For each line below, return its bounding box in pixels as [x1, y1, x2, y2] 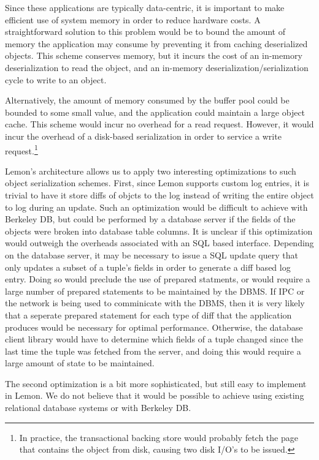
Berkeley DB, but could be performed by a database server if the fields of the [5, 213, 296, 225]
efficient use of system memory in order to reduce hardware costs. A [5, 13, 261, 26]
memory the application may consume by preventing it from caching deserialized [5, 37, 308, 50]
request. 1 [5, 142, 38, 157]
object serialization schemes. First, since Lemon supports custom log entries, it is [5, 176, 309, 189]
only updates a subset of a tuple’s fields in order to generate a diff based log [5, 260, 291, 273]
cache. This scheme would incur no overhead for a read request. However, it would [5, 118, 314, 130]
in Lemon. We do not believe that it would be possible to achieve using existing [5, 389, 304, 402]
